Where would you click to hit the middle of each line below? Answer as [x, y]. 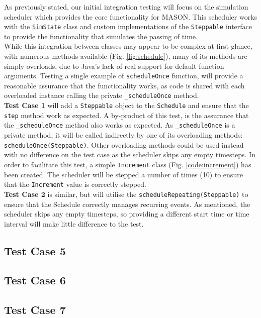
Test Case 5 [35, 250]
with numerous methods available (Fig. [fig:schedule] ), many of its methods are [126, 56]
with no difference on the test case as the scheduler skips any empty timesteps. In [130, 154]
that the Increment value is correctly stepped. [75, 184]
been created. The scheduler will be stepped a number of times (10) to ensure [123, 174]
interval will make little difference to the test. [74, 223]
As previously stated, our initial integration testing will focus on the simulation [126, 7]
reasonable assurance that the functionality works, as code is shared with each [124, 85]
